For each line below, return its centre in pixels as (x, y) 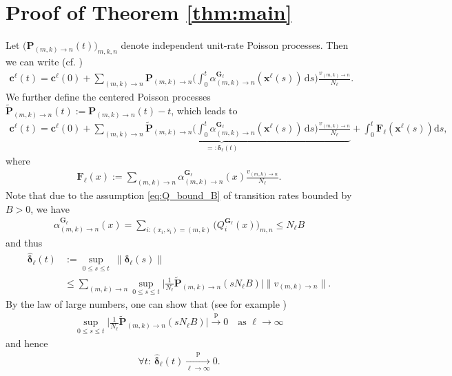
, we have (50, 208)
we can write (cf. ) (44, 61)
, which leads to (204, 110)
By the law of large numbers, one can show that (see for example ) (146, 303)
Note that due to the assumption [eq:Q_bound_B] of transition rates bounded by (179, 195)
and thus (24, 243)
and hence (27, 343)
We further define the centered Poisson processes (108, 96)
